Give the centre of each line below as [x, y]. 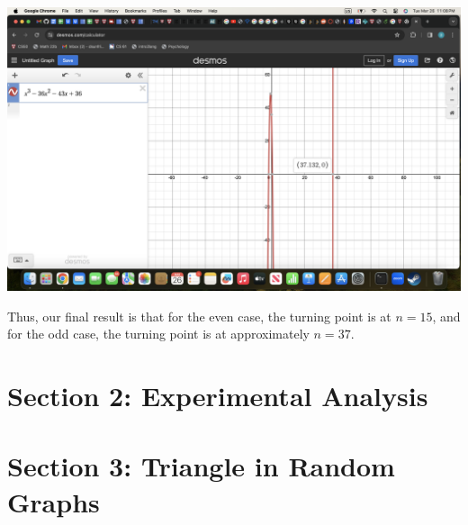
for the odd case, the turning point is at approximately [158, 334]
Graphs [54, 501]
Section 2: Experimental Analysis [218, 395]
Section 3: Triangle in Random [201, 466]
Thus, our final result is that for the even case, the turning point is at [199, 316]
